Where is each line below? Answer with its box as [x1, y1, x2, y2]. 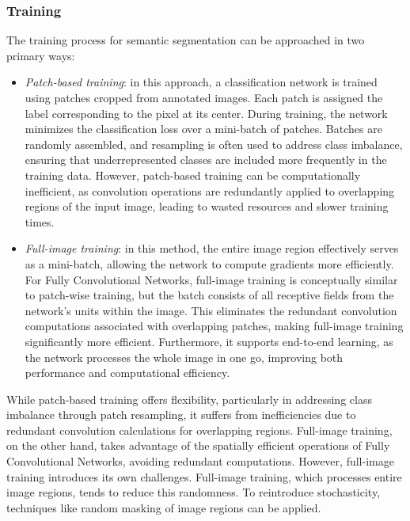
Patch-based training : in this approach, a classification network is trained [25, 74, 378, 90]
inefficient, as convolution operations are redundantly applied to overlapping [25, 182, 395, 199]
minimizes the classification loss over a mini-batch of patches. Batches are [25, 120, 382, 137]
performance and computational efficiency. [25, 364, 230, 381]
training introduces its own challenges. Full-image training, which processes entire [6, 468, 402, 485]
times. [25, 213, 55, 230]
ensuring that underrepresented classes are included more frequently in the [25, 151, 387, 168]
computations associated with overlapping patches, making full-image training [25, 318, 404, 334]
